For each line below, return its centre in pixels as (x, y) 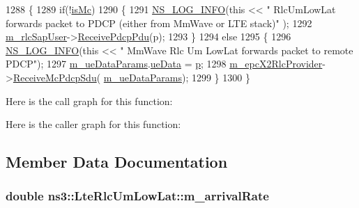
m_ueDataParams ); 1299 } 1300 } (177, 77)
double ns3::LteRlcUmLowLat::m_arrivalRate (137, 196)
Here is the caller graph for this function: (93, 124)
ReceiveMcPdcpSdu (55, 77)
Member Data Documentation (117, 162)
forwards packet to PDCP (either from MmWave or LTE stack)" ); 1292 (159, 23)
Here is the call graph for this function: (89, 101)
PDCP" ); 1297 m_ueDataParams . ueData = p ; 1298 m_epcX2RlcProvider (164, 64)
